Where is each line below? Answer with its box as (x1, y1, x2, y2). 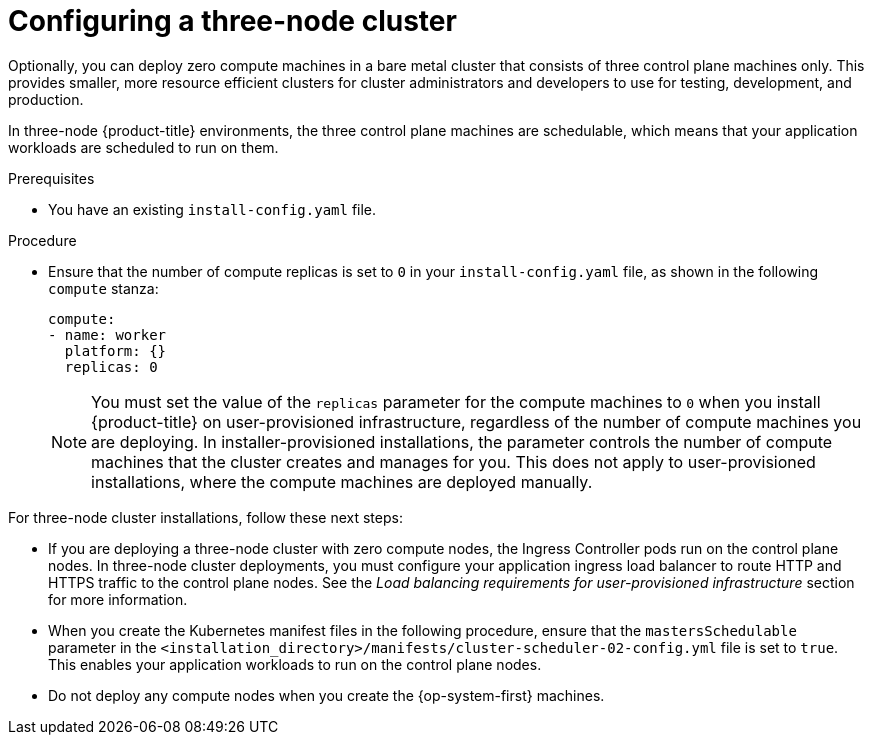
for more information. (48, 590, 188, 608)
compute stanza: (48, 279, 159, 297)
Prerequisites (8, 169, 95, 187)
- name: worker (48, 326, 167, 343)
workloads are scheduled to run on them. (8, 138, 279, 156)
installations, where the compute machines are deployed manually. (91, 471, 593, 492)
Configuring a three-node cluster (8, 4, 457, 38)
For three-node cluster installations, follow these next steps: (8, 508, 403, 526)
